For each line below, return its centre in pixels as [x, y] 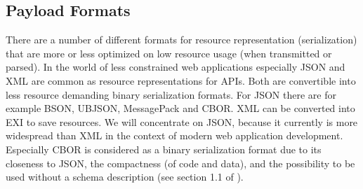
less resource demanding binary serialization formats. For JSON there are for [171, 94]
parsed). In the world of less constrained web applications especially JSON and [176, 67]
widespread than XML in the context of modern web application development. [174, 135]
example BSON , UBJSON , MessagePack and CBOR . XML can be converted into [180, 108]
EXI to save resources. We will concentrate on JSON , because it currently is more [182, 121]
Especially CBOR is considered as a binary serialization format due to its [164, 149]
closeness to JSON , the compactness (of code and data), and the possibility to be [180, 163]
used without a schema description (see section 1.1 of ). [125, 177]
